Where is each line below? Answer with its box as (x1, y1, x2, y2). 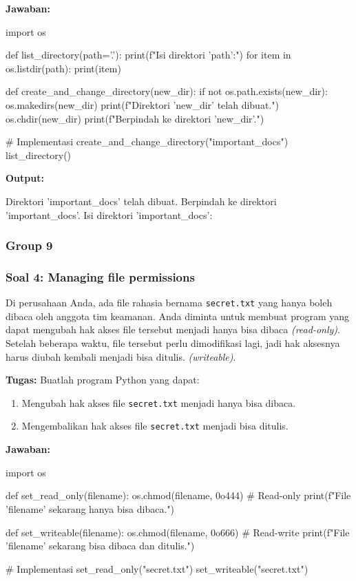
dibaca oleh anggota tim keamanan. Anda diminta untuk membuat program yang (6, 308, 350, 323)
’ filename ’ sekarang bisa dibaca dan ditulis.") (6, 538, 195, 553)
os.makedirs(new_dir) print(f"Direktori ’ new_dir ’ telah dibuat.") (6, 97, 279, 112)
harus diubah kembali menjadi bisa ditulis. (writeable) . (6, 349, 236, 363)
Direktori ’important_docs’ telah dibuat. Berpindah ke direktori (6, 193, 277, 208)
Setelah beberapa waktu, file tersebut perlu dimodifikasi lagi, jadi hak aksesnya (6, 336, 340, 350)
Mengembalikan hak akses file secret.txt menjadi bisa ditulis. (21, 419, 289, 433)
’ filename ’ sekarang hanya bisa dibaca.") (6, 501, 175, 516)
